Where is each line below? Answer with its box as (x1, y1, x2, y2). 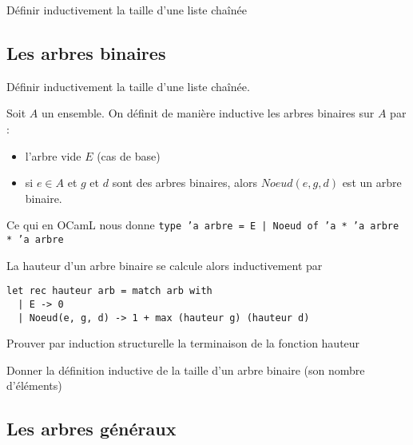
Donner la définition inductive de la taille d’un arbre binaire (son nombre (6, 361, 365, 378)
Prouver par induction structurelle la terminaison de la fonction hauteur (6, 335, 360, 352)
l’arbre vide (25, 147, 81, 164)
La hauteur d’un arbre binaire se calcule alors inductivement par (6, 256, 323, 273)
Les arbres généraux (6, 416, 177, 441)
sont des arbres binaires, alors (112, 174, 257, 191)
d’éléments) (6, 377, 62, 394)
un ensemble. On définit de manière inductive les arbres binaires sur (41, 105, 375, 121)
